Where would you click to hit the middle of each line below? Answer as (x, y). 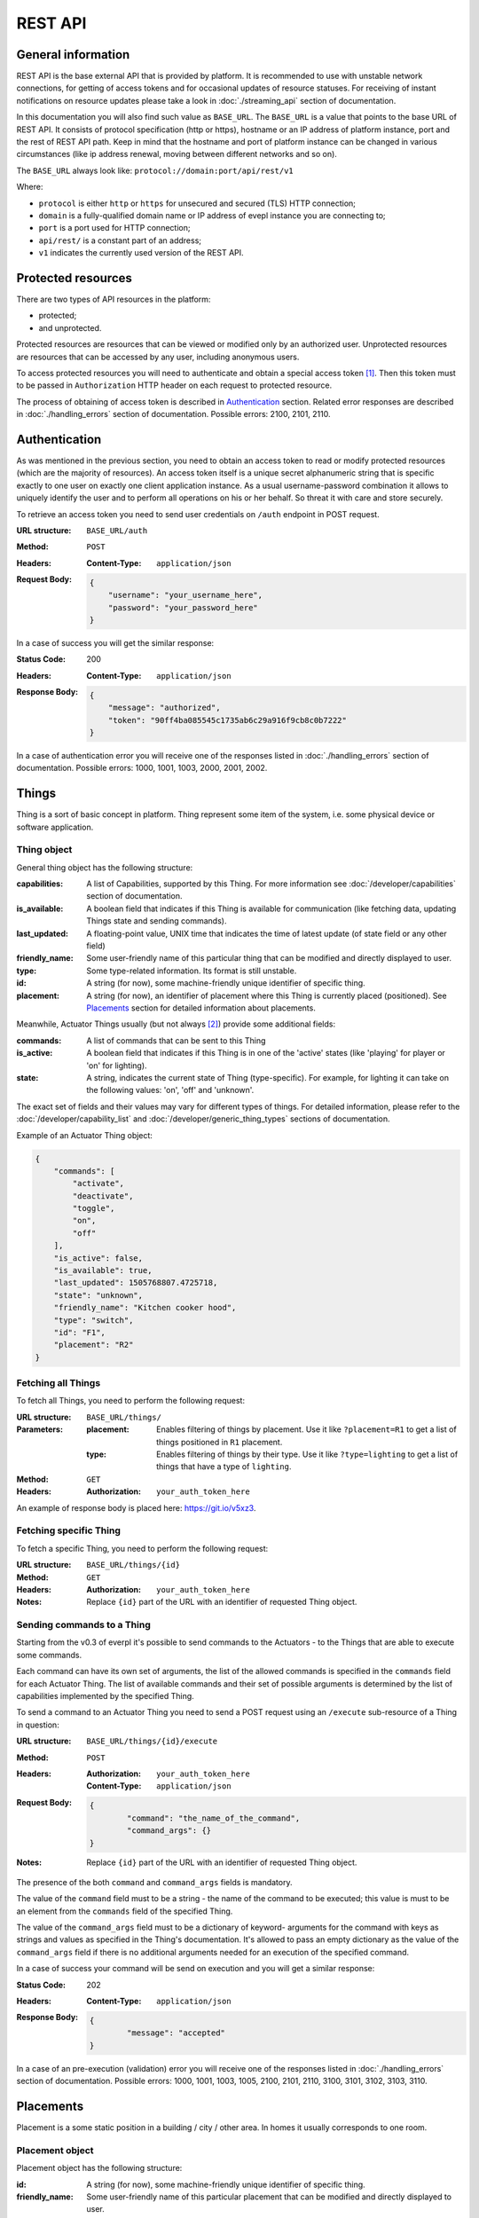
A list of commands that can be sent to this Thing (176, 1040)
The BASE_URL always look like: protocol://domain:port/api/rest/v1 (155, 170)
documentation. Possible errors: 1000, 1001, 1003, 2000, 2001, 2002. (142, 768)
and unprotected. (70, 327)
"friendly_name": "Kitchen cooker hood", (145, 1308)
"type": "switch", (94, 1320)
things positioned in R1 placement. (220, 1442)
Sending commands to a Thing (83, 1625)
